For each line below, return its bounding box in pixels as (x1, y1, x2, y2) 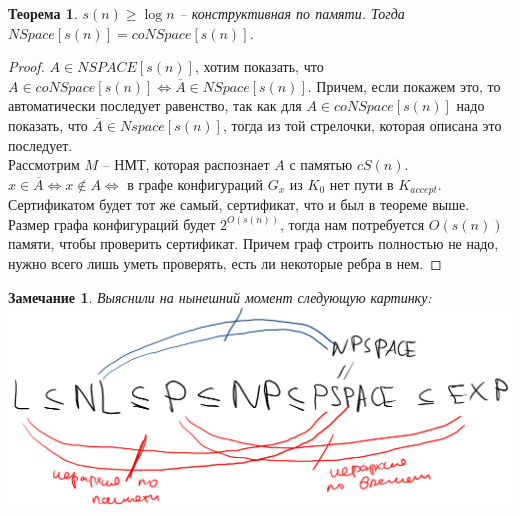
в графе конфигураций (127, 173, 264, 194)
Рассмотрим (8, 154, 80, 175)
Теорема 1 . (8, 3, 78, 23)
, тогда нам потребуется (280, 213, 425, 234)
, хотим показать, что (194, 56, 324, 77)
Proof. (8, 56, 45, 77)
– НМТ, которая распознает (102, 154, 270, 175)
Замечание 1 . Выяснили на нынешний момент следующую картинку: (8, 286, 432, 307)
